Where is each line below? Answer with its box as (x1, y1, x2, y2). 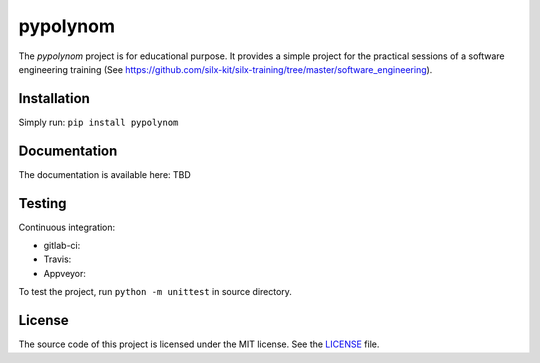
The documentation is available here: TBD (18, 168, 192, 180)
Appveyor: (43, 267, 87, 279)
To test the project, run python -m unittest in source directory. (18, 286, 292, 298)
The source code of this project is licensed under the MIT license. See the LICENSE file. (18, 338, 380, 350)
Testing (18, 195, 67, 212)
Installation (18, 90, 90, 107)
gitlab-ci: (43, 240, 81, 252)
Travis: (43, 253, 72, 265)
